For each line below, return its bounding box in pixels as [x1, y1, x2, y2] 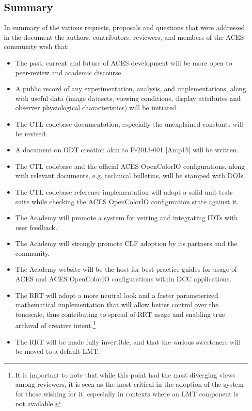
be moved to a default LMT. [15, 346, 100, 356]
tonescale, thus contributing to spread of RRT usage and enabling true [15, 309, 225, 319]
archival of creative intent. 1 [15, 319, 96, 330]
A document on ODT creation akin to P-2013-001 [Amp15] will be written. [15, 145, 238, 155]
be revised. [15, 128, 47, 138]
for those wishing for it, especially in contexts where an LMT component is [15, 389, 238, 399]
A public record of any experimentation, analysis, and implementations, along [15, 83, 246, 94]
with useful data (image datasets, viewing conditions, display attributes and [15, 93, 241, 103]
